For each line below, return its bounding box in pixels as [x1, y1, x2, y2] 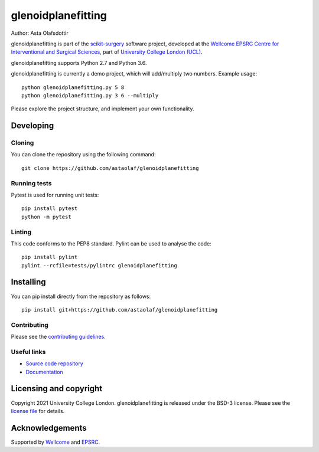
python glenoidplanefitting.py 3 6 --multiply [21, 92, 159, 99]
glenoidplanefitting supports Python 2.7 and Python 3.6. [11, 59, 147, 66]
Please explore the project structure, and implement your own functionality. [11, 105, 194, 112]
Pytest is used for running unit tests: [11, 191, 99, 198]
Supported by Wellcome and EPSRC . [11, 438, 100, 446]
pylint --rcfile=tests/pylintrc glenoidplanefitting [21, 262, 177, 268]
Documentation [25, 368, 63, 375]
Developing [11, 121, 54, 131]
